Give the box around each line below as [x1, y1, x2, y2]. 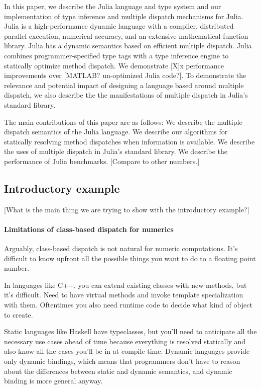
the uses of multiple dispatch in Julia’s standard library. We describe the [4, 146, 227, 157]
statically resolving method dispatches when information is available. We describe [4, 136, 255, 146]
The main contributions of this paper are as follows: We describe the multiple [4, 116, 242, 127]
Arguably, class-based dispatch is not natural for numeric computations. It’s [4, 243, 238, 254]
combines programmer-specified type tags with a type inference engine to [4, 50, 229, 60]
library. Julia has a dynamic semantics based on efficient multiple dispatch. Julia [4, 40, 252, 51]
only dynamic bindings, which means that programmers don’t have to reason [4, 356, 240, 366]
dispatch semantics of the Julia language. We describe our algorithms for [4, 126, 228, 137]
